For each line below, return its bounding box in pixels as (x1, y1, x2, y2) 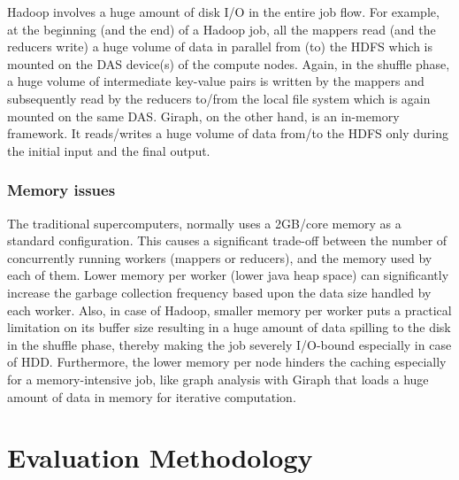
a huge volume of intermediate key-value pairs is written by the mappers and (7, 72, 425, 90)
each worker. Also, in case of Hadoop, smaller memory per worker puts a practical (7, 300, 452, 319)
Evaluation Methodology (7, 439, 313, 476)
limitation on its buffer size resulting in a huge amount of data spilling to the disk (7, 318, 451, 337)
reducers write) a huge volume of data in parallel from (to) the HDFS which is (7, 37, 433, 56)
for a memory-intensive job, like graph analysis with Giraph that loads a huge (7, 369, 429, 388)
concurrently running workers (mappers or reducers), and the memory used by (7, 248, 432, 267)
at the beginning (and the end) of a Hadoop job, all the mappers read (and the (7, 19, 436, 38)
